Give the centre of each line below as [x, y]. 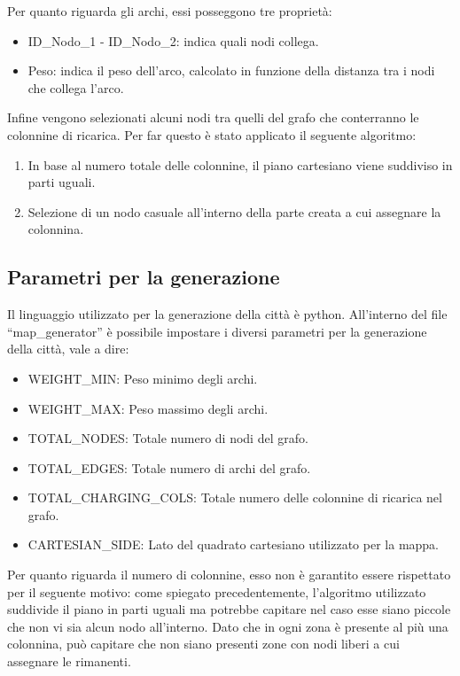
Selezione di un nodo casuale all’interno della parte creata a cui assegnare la [234, 211]
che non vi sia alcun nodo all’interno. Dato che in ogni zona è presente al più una [228, 626]
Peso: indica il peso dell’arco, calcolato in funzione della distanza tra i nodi [231, 70]
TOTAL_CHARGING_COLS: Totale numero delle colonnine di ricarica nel [235, 497]
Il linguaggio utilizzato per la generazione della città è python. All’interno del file [227, 314]
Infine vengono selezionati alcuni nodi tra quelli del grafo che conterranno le [213, 117]
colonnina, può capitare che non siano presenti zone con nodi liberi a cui [203, 644]
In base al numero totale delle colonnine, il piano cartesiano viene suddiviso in [240, 164]
